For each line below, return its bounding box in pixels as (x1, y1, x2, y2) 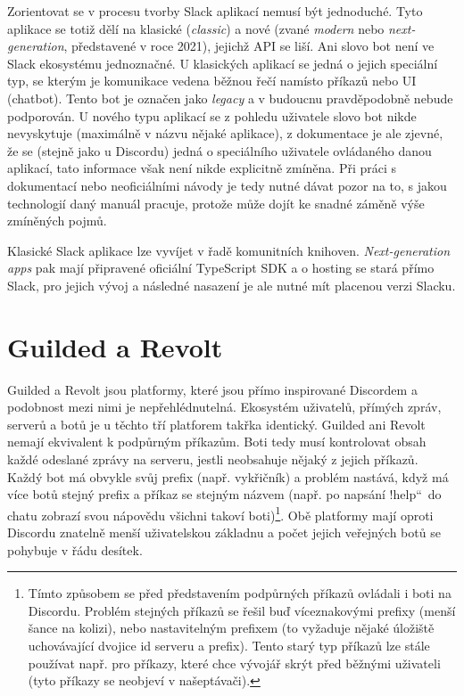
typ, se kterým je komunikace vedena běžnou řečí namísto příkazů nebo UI (7, 71, 417, 90)
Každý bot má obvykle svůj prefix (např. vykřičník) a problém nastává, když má (7, 467, 449, 486)
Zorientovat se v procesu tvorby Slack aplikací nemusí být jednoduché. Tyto (7, 2, 423, 20)
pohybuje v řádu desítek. (7, 540, 143, 559)
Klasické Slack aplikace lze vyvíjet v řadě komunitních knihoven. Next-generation (7, 241, 451, 259)
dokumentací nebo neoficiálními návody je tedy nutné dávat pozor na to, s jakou (7, 176, 447, 194)
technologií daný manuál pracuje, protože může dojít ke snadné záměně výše (7, 193, 425, 212)
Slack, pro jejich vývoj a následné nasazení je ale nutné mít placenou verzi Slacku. (7, 275, 456, 294)
